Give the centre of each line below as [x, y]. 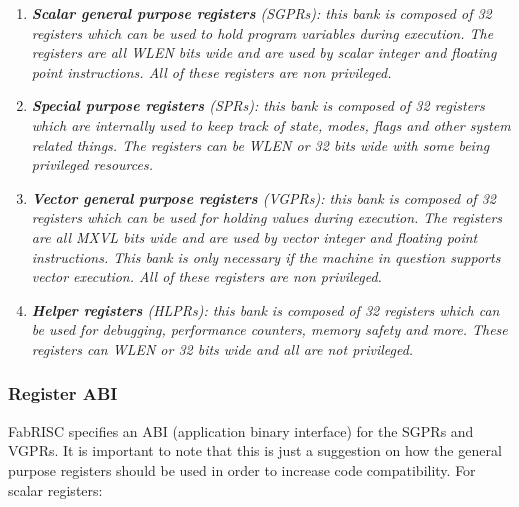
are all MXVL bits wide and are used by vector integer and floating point [254, 236]
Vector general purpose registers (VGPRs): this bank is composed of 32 [263, 197]
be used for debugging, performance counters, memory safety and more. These [269, 329]
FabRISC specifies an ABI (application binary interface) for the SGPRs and [241, 430]
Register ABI [63, 393]
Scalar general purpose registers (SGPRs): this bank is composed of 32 [261, 13]
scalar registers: [55, 489]
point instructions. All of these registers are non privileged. [211, 71]
